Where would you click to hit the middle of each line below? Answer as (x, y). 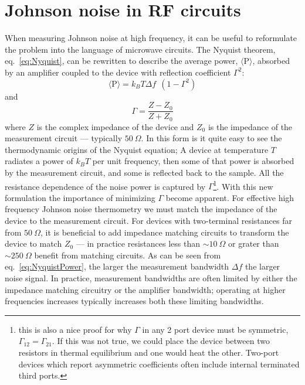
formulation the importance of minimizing (80, 197)
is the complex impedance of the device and (115, 126)
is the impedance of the (250, 126)
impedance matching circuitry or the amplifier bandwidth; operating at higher (145, 289)
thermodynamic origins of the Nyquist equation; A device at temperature (137, 149)
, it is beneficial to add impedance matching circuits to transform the (165, 232)
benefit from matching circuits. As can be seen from (128, 255)
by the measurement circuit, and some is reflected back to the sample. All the (144, 172)
